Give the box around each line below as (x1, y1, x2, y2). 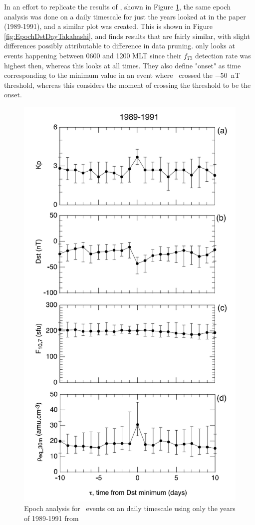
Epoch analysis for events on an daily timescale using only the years (24, 503, 236, 514)
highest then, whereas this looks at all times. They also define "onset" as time (4, 60, 241, 70)
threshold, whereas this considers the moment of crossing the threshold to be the (4, 79, 251, 90)
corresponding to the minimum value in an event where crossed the (4, 70, 213, 80)
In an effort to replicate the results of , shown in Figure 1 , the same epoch (4, 1, 231, 11)
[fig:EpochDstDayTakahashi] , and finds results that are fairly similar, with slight (4, 30, 250, 41)
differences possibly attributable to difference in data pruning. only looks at (4, 40, 235, 51)
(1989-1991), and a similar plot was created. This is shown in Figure (4, 21, 213, 31)
